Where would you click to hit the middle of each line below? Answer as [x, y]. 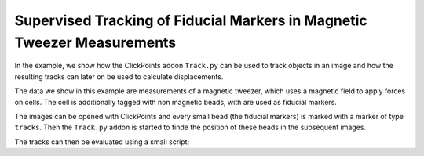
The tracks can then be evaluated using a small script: [102, 142]
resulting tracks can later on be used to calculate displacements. [119, 76]
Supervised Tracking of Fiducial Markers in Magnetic [191, 20]
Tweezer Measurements [95, 42]
